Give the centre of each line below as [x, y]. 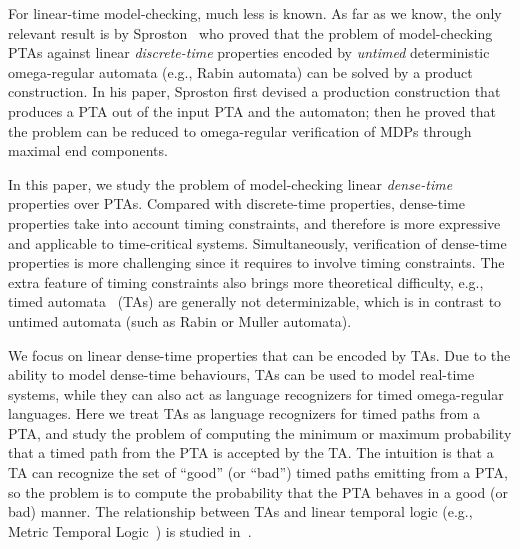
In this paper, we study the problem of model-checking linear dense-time [230, 183]
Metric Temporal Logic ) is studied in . [130, 530]
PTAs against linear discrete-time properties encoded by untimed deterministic [249, 52]
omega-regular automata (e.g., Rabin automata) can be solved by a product [240, 71]
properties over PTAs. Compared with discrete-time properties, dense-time [236, 203]
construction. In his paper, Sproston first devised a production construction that [254, 91]
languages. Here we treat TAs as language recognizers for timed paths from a [244, 413]
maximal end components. [88, 150]
